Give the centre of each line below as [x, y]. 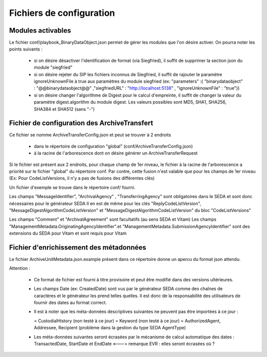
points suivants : [26, 49]
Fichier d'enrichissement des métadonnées [78, 247]
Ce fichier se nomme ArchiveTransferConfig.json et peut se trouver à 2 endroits [90, 135]
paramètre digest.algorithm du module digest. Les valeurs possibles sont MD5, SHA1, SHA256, [130, 102]
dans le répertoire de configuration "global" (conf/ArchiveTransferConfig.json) [113, 146]
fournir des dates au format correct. [70, 303]
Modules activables [40, 30]
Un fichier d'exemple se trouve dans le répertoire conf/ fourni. [72, 187]
